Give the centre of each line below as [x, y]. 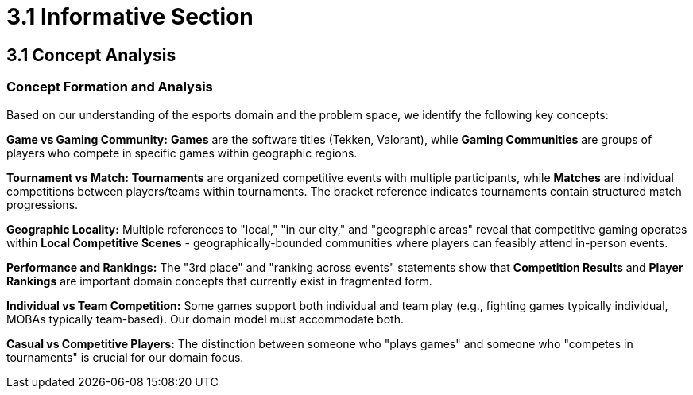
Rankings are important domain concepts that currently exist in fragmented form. [219, 281]
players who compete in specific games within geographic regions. [182, 153]
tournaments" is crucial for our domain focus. [125, 357]
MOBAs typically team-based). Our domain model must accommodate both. [205, 319]
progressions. [43, 204]
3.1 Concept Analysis [91, 55]
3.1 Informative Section [130, 17]
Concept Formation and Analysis [110, 87]
